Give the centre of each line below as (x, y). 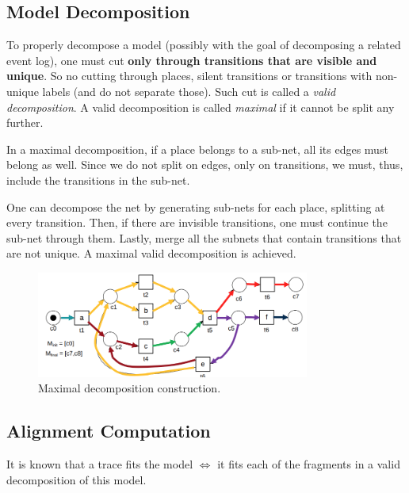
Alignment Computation (109, 431)
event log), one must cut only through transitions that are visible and (192, 60)
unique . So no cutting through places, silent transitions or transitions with (189, 76)
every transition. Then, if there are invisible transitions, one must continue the (197, 222)
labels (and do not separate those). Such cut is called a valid (189, 91)
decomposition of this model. (76, 479)
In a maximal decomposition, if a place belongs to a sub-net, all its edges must (197, 149)
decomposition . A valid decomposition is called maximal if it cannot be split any (201, 107)
